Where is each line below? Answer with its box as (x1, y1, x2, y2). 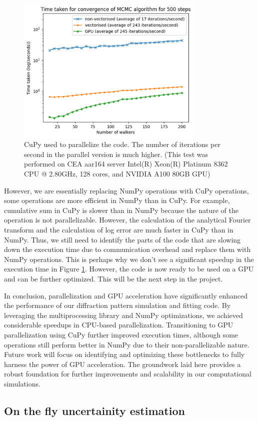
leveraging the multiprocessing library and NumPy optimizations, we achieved (4, 309, 243, 320)
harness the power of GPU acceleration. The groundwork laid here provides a (4, 358, 241, 369)
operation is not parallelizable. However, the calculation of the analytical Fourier (4, 214, 251, 225)
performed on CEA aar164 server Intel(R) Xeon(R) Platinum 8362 (24, 158, 228, 169)
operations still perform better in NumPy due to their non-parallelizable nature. (4, 339, 249, 349)
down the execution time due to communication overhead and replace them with (4, 244, 251, 254)
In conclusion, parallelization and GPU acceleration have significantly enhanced (4, 290, 248, 300)
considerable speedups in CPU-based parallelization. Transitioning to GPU (4, 319, 233, 330)
